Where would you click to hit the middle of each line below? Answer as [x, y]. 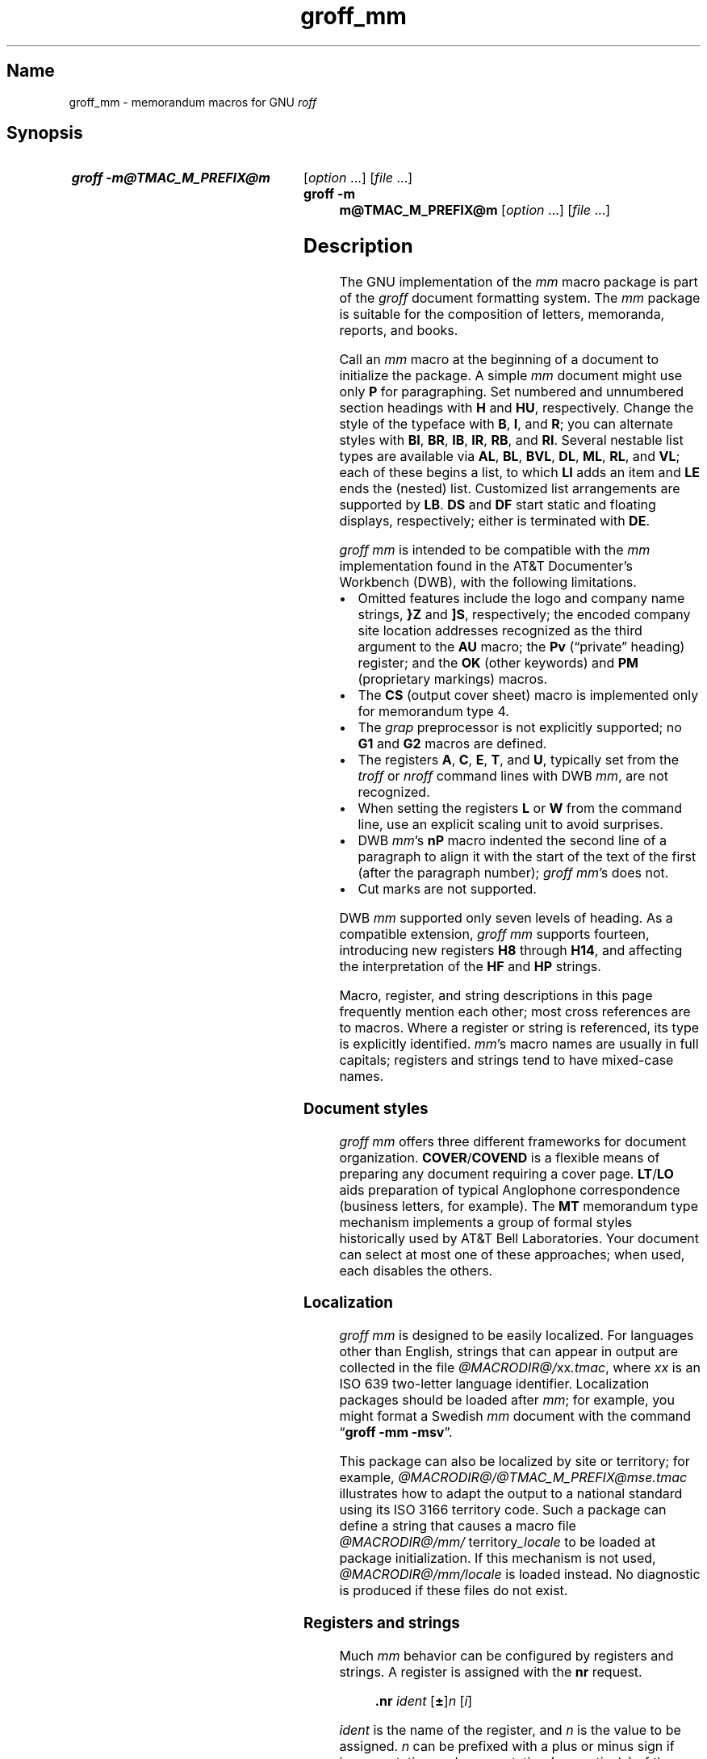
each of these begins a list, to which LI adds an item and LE [520, 473]
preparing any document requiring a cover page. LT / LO [506, 1173]
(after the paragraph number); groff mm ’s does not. [513, 873]
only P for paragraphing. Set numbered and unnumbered [511, 392]
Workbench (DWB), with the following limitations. [488, 582]
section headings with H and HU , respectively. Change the [517, 408]
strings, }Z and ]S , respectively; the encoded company [524, 615]
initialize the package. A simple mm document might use [511, 376]
